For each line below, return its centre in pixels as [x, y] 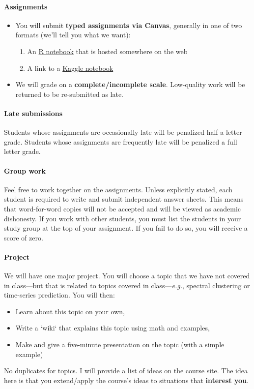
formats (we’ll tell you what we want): [73, 35]
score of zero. [24, 237]
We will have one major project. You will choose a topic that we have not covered [127, 276]
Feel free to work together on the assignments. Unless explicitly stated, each [118, 189]
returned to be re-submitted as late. [70, 94]
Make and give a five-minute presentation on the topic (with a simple [120, 344]
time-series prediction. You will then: [59, 295]
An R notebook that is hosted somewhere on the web [107, 51]
